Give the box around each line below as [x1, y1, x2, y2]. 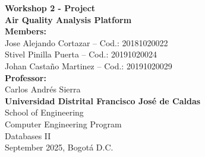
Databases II [5, 129, 51, 142]
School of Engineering [5, 106, 84, 118]
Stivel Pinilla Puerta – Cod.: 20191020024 [5, 48, 157, 60]
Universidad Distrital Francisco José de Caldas [5, 94, 201, 107]
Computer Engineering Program [5, 117, 122, 130]
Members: [5, 25, 46, 37]
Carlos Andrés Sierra [5, 83, 81, 95]
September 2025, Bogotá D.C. [5, 141, 113, 153]
